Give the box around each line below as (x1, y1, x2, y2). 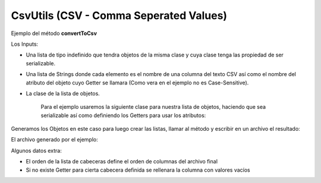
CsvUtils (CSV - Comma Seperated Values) (11, 9, 228, 22)
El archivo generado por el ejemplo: (11, 136, 98, 143)
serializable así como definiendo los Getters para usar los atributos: (40, 112, 206, 119)
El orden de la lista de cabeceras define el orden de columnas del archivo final (26, 158, 218, 165)
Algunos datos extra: (11, 147, 62, 154)
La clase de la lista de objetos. (26, 90, 100, 97)
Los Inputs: (11, 40, 39, 48)
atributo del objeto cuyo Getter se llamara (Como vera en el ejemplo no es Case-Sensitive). (26, 79, 249, 86)
